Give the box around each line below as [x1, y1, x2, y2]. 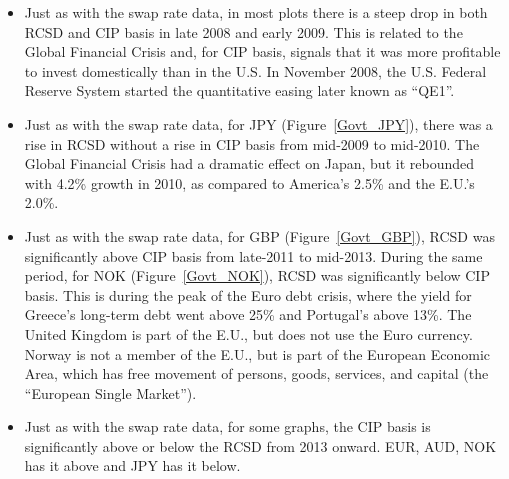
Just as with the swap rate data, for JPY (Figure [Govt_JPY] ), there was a [24, 113, 493, 134]
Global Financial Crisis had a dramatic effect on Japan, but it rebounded [24, 153, 474, 174]
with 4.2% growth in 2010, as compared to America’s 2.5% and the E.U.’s [24, 172, 475, 193]
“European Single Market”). [24, 382, 197, 403]
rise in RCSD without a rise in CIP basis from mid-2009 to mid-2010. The [24, 133, 480, 154]
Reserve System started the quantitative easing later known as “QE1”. [24, 80, 455, 101]
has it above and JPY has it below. [24, 455, 241, 476]
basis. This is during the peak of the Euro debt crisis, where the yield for [24, 284, 472, 305]
